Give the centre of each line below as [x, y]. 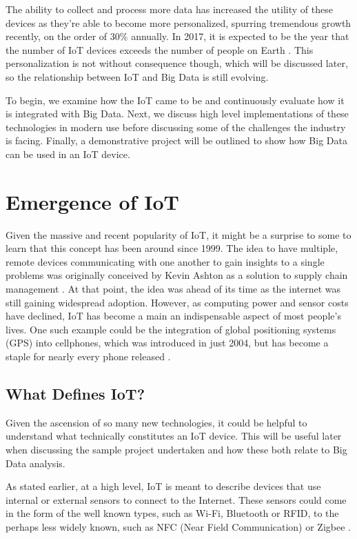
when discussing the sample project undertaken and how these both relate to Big [176, 449]
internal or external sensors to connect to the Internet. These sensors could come [176, 499]
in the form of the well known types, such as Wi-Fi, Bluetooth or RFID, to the [172, 513]
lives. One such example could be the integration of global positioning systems [171, 329]
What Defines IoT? [75, 393]
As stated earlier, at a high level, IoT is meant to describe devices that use [163, 486]
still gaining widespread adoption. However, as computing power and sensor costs [177, 302]
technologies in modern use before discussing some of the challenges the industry [176, 127]
